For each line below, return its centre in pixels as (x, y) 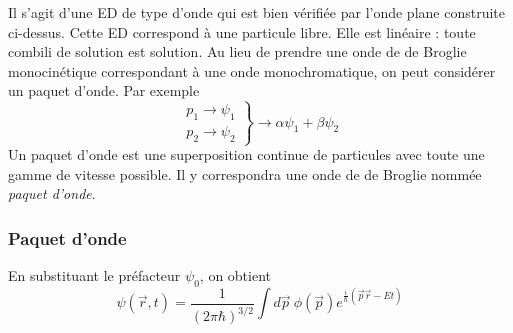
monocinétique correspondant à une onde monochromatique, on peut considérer (252, 70)
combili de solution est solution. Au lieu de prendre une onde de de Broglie (237, 51)
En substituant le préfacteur (94, 275)
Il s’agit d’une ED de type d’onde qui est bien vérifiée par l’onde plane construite (256, 12)
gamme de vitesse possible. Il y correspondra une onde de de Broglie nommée (245, 173)
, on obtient (235, 275)
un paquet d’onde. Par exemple (104, 90)
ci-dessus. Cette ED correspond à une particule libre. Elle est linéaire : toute (242, 31)
